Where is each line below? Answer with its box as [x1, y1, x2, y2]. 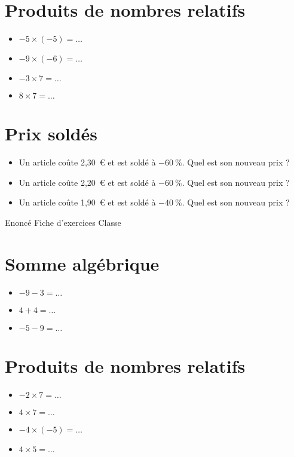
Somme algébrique [5, 251, 160, 275]
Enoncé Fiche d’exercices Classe [5, 216, 121, 229]
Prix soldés [5, 121, 98, 146]
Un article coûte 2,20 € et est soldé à [19, 176, 156, 188]
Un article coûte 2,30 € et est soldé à [19, 156, 156, 168]
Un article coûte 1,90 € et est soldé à [19, 196, 156, 208]
